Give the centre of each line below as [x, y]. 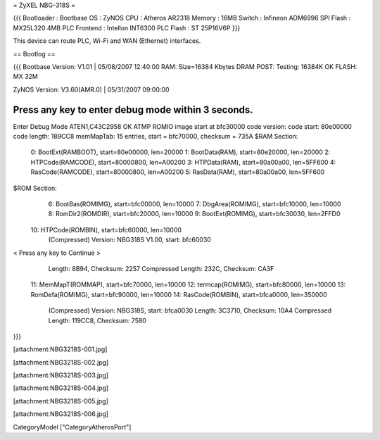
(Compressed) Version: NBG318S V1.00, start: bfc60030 [129, 240]
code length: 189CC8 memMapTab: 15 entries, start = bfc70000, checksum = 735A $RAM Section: [156, 137]
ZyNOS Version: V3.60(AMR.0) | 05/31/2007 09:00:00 [91, 89]
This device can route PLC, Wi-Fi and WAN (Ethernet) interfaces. [107, 41]
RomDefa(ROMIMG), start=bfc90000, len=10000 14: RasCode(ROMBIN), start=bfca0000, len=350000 [179, 294]
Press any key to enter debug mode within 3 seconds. [133, 109]
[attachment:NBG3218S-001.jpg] [60, 349]
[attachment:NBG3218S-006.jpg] [61, 414]
